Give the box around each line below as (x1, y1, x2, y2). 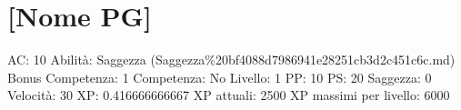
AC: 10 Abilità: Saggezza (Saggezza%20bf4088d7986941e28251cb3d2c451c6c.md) (7, 50, 456, 69)
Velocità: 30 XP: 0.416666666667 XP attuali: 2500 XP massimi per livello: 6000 (7, 85, 450, 105)
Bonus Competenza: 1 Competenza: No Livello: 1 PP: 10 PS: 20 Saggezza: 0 (7, 67, 432, 86)
